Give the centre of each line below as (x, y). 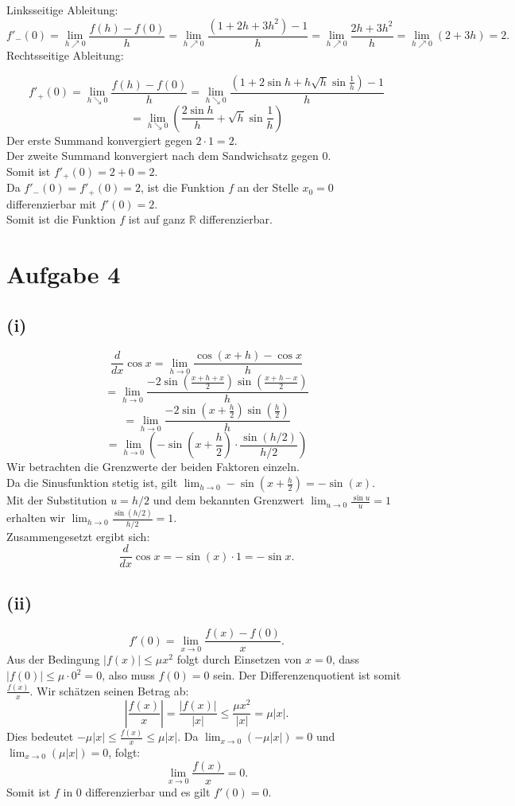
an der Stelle (268, 187)
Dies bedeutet (40, 736)
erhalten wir (36, 518)
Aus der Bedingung (53, 659)
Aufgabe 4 (64, 273)
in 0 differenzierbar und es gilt (137, 791)
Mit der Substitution (57, 500)
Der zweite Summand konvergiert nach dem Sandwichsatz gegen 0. (169, 156)
